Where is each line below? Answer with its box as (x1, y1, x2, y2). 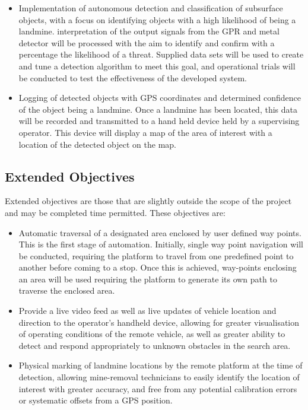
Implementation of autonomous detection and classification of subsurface (18, 2, 283, 14)
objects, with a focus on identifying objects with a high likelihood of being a (18, 13, 296, 26)
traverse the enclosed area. (18, 284, 115, 297)
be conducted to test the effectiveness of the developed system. (18, 71, 247, 84)
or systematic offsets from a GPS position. (18, 394, 173, 406)
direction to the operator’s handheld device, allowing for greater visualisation (18, 316, 300, 328)
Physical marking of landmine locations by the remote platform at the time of (18, 359, 303, 371)
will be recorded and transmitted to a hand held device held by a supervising (18, 115, 300, 127)
